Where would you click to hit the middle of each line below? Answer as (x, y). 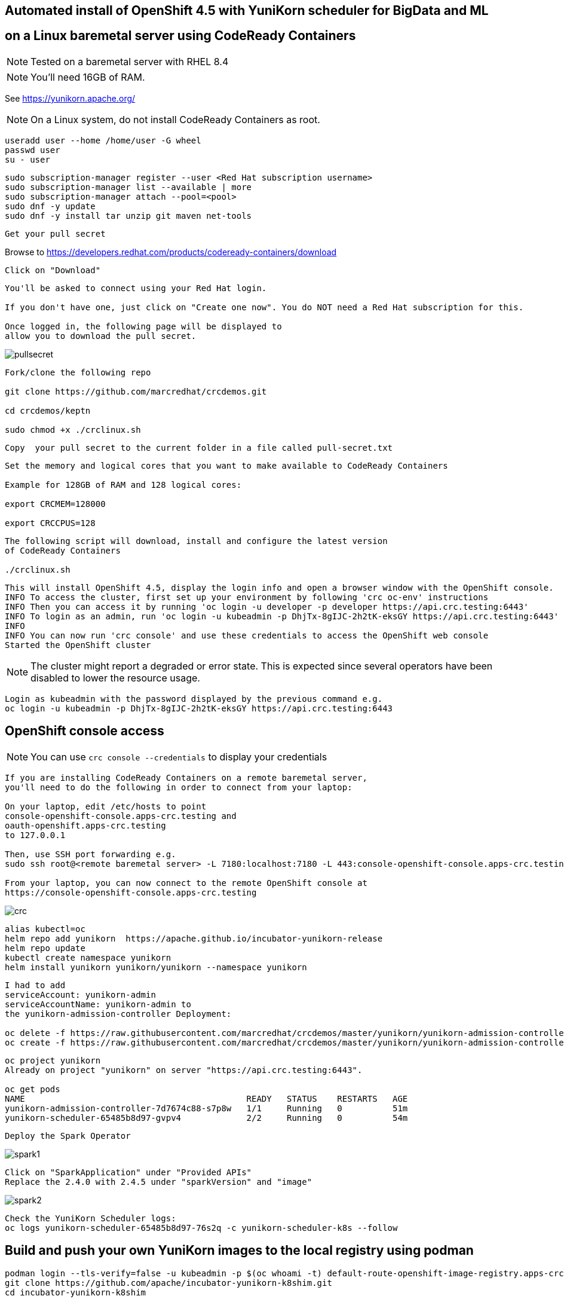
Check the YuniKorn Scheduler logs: (91, 1218)
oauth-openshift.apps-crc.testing (85, 825)
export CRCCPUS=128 (50, 523)
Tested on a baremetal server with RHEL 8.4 (130, 61)
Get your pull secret (55, 233)
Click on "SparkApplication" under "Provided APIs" (128, 1172)
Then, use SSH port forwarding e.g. (91, 854)
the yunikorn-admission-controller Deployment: (118, 1014)
